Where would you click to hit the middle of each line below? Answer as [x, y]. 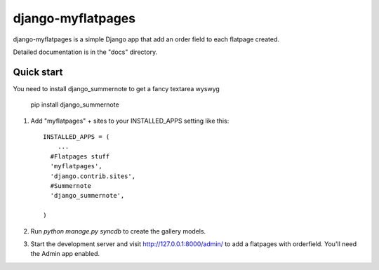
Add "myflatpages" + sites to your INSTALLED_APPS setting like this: [130, 121]
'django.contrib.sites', [93, 176]
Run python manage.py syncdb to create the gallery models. [118, 231]
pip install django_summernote [75, 104]
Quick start [38, 72]
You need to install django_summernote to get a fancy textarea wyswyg [117, 88]
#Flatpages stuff [80, 156]
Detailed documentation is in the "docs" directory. [85, 52]
